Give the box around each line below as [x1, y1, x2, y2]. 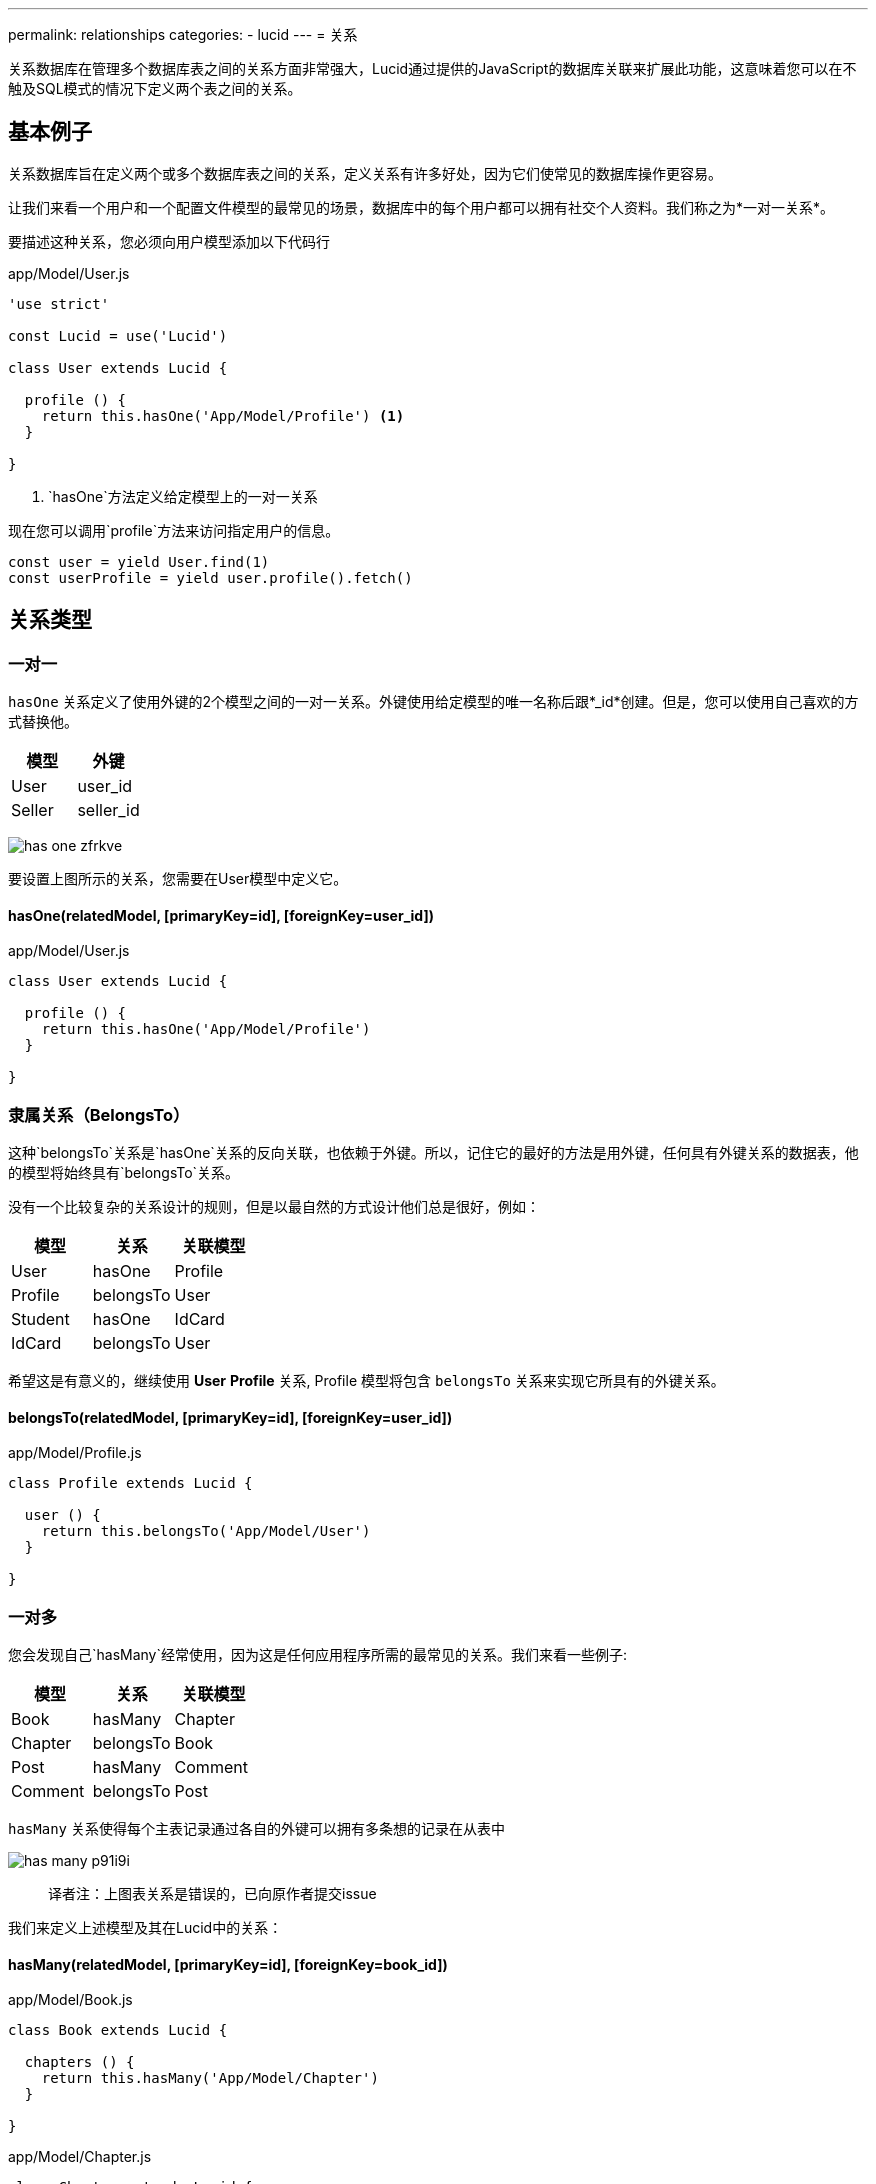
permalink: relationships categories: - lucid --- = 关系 [8, 26, 358, 43]
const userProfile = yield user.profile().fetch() [8, 569, 413, 586]
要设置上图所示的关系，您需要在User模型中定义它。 [8, 870, 348, 888]
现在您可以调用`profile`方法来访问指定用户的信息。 [8, 521, 340, 539]
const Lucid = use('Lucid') [8, 327, 228, 344]
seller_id [77, 800, 140, 821]
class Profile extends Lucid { [8, 1475, 253, 1492]
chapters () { [24, 2054, 135, 2071]
